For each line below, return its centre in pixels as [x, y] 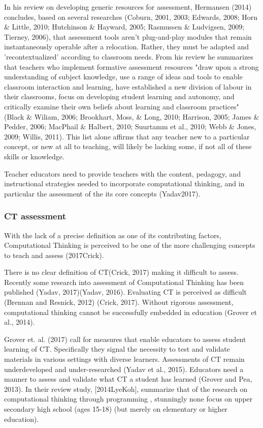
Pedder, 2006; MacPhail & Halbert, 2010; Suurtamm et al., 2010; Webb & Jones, [130, 126]
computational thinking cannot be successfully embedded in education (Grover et [130, 312]
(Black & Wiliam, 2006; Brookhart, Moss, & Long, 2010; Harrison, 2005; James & [132, 116]
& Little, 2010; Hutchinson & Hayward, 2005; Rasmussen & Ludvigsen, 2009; [124, 27]
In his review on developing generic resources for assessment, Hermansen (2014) [128, 7]
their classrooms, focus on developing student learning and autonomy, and [119, 96]
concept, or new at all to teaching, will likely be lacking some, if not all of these [128, 146]
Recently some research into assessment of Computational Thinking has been [124, 282]
